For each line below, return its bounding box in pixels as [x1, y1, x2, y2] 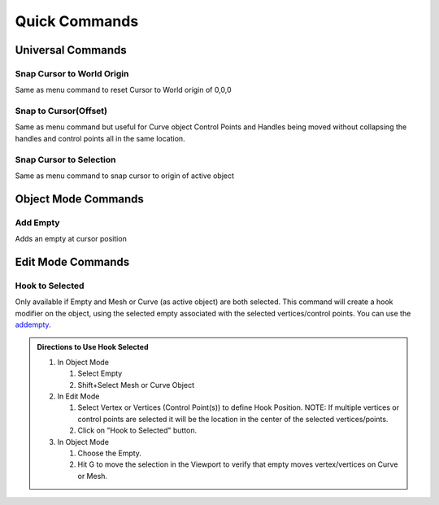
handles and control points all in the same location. [15, 133, 186, 143]
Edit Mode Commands [15, 255, 130, 268]
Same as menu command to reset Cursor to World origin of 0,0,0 [15, 85, 232, 95]
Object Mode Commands [15, 192, 144, 206]
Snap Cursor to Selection [15, 154, 116, 165]
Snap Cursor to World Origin [15, 67, 129, 79]
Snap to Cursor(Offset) [15, 106, 108, 117]
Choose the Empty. [77, 448, 142, 458]
